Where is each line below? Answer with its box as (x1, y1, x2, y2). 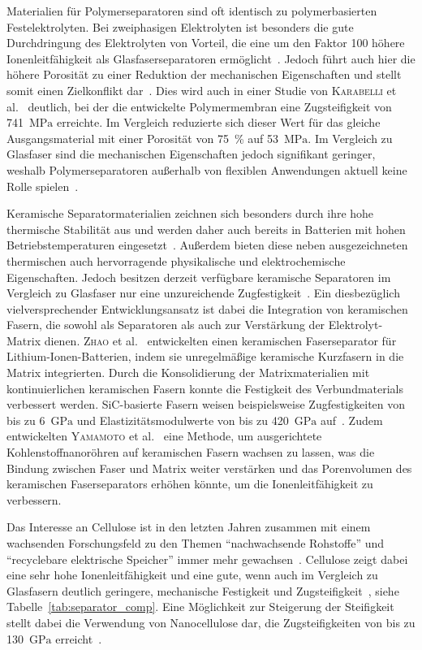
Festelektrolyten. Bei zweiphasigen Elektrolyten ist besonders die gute (6, 18, 354, 35)
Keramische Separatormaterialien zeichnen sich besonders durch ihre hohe (6, 205, 374, 222)
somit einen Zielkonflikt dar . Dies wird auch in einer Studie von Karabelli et (6, 81, 397, 98)
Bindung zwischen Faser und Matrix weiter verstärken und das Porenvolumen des (6, 459, 412, 476)
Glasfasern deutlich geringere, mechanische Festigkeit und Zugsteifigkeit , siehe (6, 582, 399, 599)
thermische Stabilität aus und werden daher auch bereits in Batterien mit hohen (6, 220, 406, 237)
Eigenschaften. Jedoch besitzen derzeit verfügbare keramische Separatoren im (6, 268, 391, 285)
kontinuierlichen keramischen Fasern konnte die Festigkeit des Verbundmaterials (6, 379, 404, 396)
